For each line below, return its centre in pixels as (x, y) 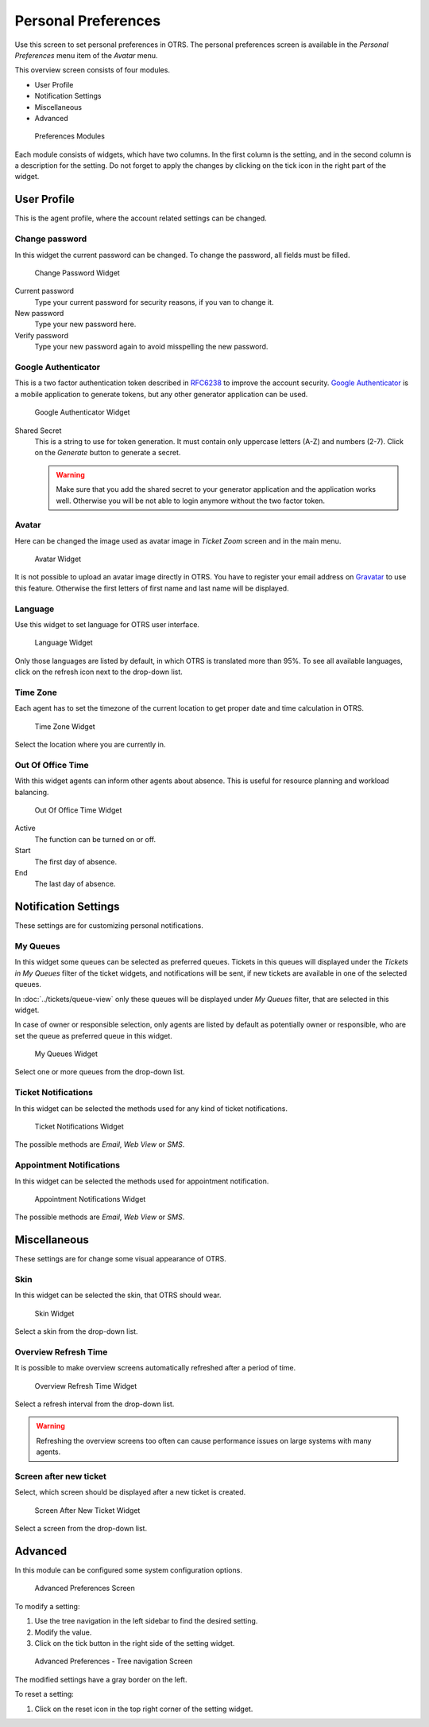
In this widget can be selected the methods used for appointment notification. (142, 1181)
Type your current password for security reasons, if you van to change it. (154, 302)
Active (25, 828)
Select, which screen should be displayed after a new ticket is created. (130, 1492)
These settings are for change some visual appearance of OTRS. (120, 1259)
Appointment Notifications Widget (90, 1199)
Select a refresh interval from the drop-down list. (95, 1404)
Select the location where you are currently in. (90, 745)
